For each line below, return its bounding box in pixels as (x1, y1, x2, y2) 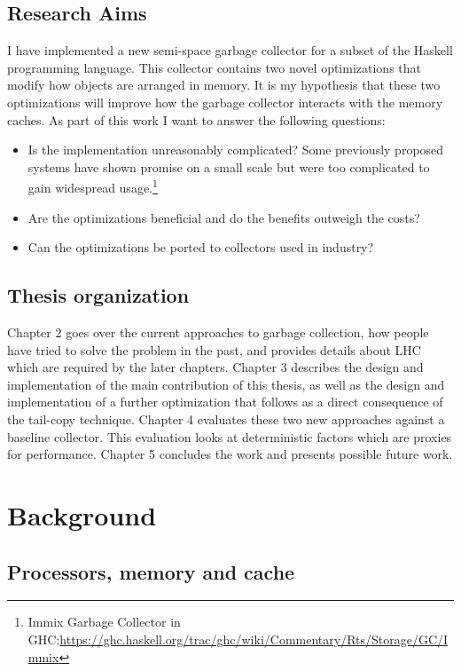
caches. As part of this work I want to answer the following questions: (7, 110, 386, 129)
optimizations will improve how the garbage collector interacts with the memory (7, 92, 443, 111)
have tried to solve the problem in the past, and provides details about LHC (7, 340, 421, 359)
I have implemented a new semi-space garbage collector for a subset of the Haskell (7, 41, 453, 59)
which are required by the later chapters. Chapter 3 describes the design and (7, 358, 424, 376)
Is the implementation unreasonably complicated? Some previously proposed (27, 140, 444, 159)
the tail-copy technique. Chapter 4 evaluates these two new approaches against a (7, 409, 445, 428)
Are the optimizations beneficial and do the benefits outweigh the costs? (27, 208, 420, 226)
